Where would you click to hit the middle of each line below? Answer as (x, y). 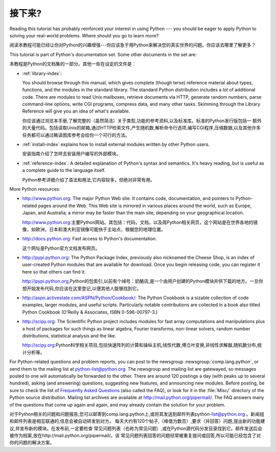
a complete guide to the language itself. (64, 170)
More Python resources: (35, 189)
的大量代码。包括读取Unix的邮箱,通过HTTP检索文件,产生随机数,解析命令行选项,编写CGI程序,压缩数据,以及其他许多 (141, 128)
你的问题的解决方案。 (32, 443)
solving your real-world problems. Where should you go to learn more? (84, 35)
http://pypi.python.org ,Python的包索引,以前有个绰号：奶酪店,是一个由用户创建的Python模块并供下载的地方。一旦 (141, 281)
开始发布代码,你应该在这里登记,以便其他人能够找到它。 (84, 288)
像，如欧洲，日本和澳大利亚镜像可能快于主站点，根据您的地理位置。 (94, 229)
